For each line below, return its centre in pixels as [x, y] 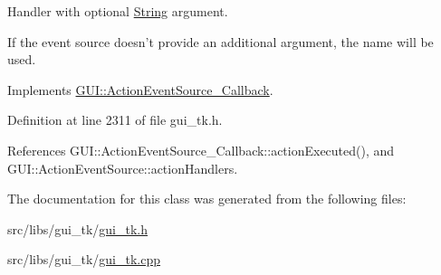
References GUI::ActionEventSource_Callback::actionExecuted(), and [201, 150]
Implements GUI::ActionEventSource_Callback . [140, 89]
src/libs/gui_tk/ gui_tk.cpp [84, 259]
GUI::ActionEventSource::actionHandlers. [123, 168]
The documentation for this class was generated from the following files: [207, 199]
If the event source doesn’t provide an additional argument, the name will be [220, 41]
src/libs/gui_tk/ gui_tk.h [78, 228]
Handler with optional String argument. [118, 11]
